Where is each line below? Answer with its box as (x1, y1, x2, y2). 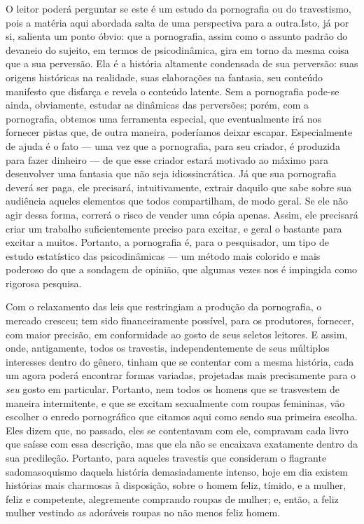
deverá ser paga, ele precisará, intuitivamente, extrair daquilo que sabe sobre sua (6, 179, 352, 194)
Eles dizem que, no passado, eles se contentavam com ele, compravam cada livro (6, 422, 349, 437)
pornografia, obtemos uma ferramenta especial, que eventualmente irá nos (6, 111, 322, 125)
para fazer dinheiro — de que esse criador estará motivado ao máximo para (6, 152, 328, 167)
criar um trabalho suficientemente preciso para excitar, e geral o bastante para (6, 221, 342, 235)
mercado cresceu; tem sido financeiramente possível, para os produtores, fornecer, (6, 313, 354, 328)
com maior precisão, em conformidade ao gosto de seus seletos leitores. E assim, (6, 326, 348, 341)
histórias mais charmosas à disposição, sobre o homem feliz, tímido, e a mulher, (6, 478, 346, 492)
